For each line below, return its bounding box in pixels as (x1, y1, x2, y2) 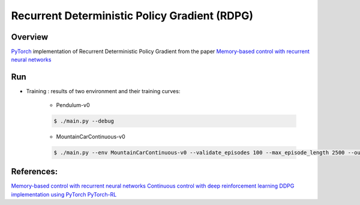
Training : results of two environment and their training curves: (26, 88, 181, 95)
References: (11, 167, 58, 177)
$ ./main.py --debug (53, 117, 114, 124)
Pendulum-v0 (56, 101, 90, 108)
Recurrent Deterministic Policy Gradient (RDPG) (11, 9, 254, 22)
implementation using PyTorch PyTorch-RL (11, 191, 117, 198)
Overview (11, 32, 49, 42)
